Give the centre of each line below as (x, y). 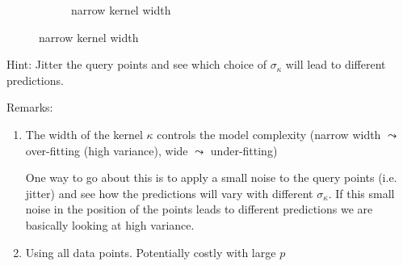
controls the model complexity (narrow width (269, 134)
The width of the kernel (84, 134)
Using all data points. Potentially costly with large (151, 252)
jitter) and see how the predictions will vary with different (169, 193)
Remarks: (30, 107)
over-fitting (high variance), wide (107, 150)
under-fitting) (244, 150)
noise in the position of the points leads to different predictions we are (199, 209)
